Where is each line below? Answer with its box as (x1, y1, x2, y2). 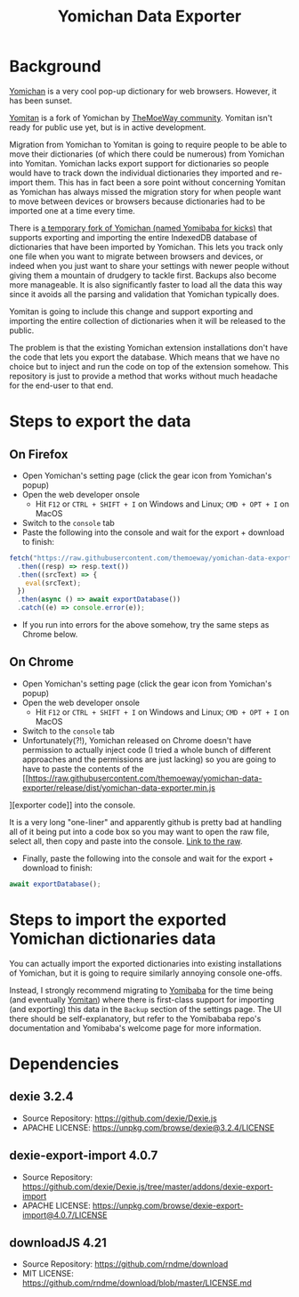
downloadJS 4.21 (9, 1235, 107, 1250)
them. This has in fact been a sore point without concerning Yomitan (35, 176, 287, 188)
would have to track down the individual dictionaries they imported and (9, 167, 270, 178)
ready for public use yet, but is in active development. (9, 122, 206, 133)
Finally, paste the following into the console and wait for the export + (21, 853, 274, 863)
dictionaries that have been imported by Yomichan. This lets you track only (9, 241, 283, 252)
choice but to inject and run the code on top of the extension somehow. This (9, 361, 289, 371)
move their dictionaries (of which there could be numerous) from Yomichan (9, 149, 285, 159)
